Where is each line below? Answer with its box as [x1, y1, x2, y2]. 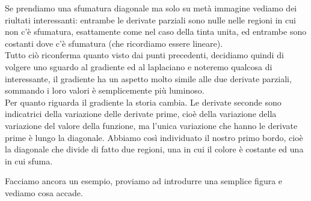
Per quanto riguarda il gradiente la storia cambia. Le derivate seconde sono [5, 95, 282, 108]
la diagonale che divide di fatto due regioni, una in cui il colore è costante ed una [5, 143, 304, 155]
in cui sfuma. [5, 154, 53, 167]
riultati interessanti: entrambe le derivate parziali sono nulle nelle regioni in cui [5, 13, 296, 26]
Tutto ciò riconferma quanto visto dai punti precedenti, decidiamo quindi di [5, 49, 284, 61]
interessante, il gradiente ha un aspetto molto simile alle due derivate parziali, [5, 72, 292, 85]
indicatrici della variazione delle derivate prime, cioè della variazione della [5, 107, 277, 120]
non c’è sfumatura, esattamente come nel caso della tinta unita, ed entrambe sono [5, 25, 307, 38]
